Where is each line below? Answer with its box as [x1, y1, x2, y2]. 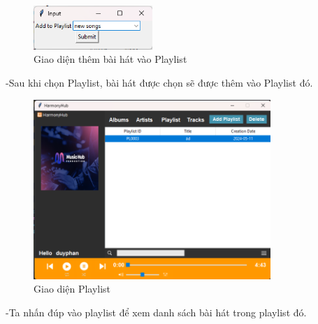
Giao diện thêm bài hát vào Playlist [34, 52, 187, 66]
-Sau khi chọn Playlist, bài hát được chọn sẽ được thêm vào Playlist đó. [6, 75, 313, 90]
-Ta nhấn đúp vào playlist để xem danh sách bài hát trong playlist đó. [6, 304, 307, 319]
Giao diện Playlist [34, 281, 111, 296]
